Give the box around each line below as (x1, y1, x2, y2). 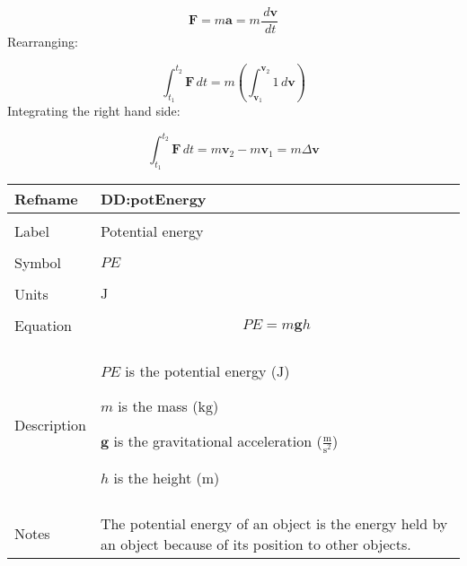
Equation (14, 315, 72, 336)
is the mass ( (118, 396, 198, 417)
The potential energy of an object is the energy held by (100, 512, 448, 534)
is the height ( (113, 466, 202, 488)
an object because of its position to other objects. (100, 533, 411, 554)
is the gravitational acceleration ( (113, 431, 322, 452)
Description (14, 414, 86, 435)
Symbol (14, 252, 62, 274)
